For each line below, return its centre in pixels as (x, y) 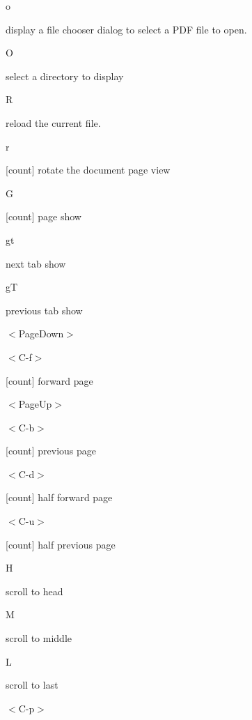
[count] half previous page (61, 544)
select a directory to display (65, 76)
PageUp (35, 404)
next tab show (36, 263)
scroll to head (34, 591)
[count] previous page (51, 451)
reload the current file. (53, 122)
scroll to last (32, 685)
